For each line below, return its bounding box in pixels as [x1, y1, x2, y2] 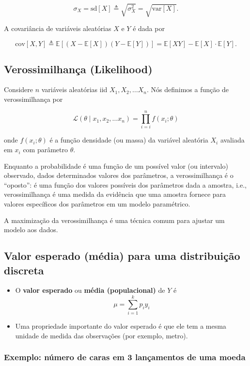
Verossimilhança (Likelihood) [4, 62, 153, 77]
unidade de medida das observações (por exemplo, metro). [15, 330, 188, 340]
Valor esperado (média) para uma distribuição [4, 248, 240, 263]
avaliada [220, 135, 245, 145]
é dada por [133, 23, 165, 33]
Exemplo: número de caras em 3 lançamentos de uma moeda [4, 351, 246, 363]
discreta [4, 262, 44, 277]
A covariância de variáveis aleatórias [4, 23, 111, 33]
